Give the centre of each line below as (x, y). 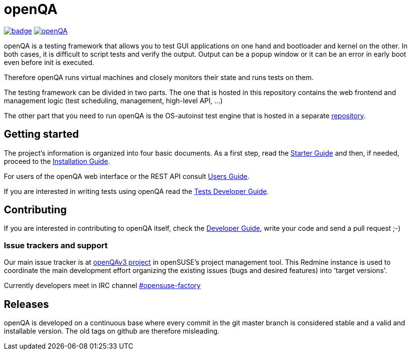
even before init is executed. (49, 62)
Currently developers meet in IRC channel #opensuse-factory (102, 286)
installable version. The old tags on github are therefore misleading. (112, 331)
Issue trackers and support (56, 245)
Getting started (41, 134)
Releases (26, 304)
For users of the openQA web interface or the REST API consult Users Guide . (127, 176)
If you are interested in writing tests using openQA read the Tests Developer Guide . (136, 191)
